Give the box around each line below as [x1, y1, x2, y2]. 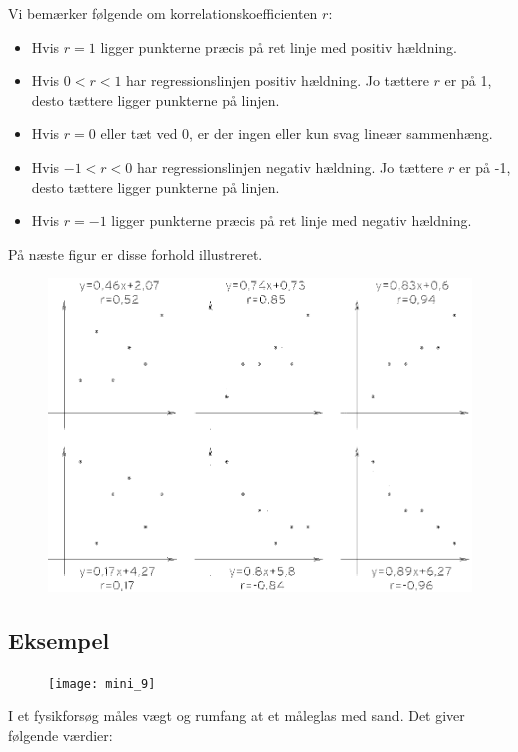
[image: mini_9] [48, 676, 156, 691]
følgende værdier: [8, 724, 113, 745]
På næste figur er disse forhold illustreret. [8, 243, 263, 264]
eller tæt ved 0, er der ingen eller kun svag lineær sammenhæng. [100, 123, 493, 144]
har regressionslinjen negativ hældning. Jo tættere [136, 156, 444, 177]
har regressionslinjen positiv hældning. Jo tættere [126, 70, 429, 91]
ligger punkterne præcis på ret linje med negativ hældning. [111, 210, 472, 231]
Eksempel [8, 624, 110, 655]
